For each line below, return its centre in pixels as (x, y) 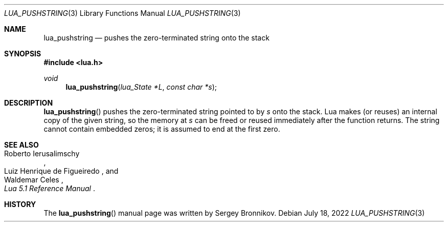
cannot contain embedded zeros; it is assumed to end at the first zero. (162, 129)
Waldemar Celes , (34, 180)
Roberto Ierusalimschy (42, 153)
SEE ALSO (21, 145)
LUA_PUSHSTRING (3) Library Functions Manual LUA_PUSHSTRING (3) (122, 13)
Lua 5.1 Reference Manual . (50, 188)
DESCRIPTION (29, 103)
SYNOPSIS (23, 54)
